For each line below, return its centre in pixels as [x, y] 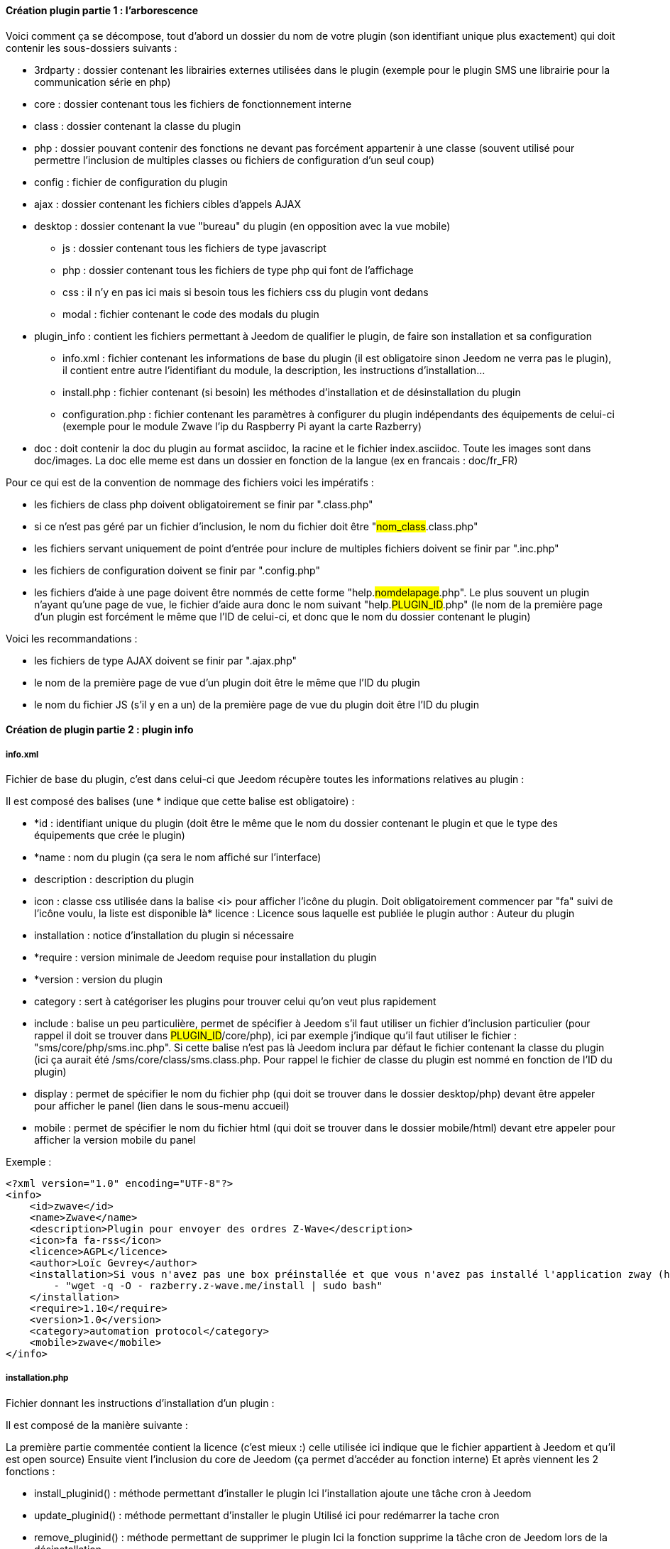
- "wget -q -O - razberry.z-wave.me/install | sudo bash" [218, 1286]
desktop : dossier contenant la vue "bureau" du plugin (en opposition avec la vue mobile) [242, 226]
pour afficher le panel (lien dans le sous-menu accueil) [162, 1106]
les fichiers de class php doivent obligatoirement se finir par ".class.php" [204, 504]
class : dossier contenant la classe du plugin [138, 126]
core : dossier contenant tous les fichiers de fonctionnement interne [193, 104]
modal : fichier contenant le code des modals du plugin [191, 314]
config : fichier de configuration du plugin [131, 182]
